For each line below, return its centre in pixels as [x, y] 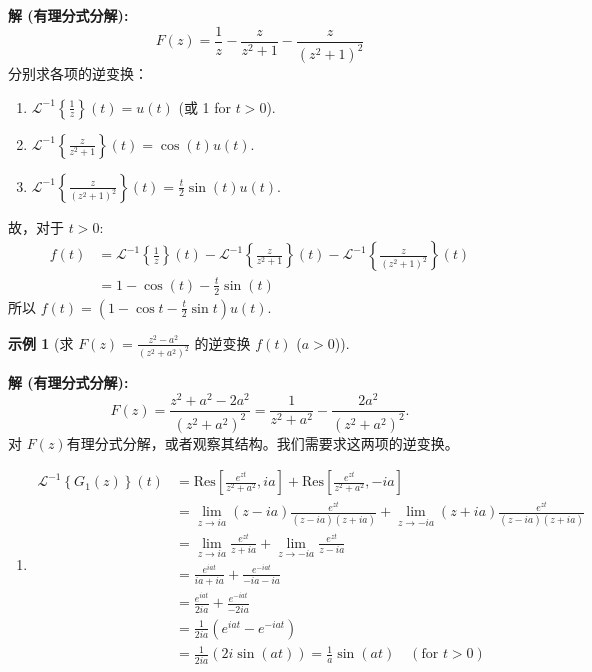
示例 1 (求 [41, 342]
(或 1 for [204, 106]
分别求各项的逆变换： [78, 73]
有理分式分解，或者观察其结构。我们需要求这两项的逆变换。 [262, 442]
